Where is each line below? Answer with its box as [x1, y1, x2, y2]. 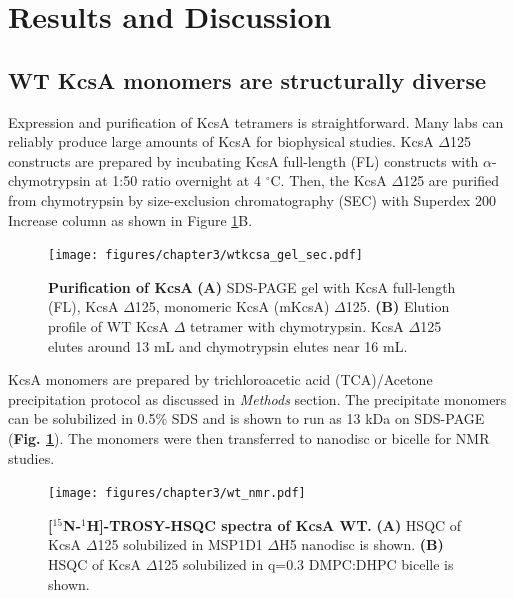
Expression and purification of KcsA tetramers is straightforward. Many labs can [8, 111, 504, 132]
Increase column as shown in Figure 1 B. [8, 209, 253, 230]
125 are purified [403, 170, 499, 191]
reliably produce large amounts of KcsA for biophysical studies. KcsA [8, 131, 434, 152]
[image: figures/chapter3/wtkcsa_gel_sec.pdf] [48, 248, 363, 263]
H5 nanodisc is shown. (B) [279, 534, 444, 555]
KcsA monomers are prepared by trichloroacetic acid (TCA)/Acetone [8, 369, 433, 390]
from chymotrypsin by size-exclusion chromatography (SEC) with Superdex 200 [8, 189, 496, 210]
